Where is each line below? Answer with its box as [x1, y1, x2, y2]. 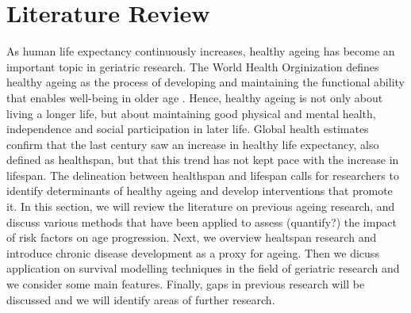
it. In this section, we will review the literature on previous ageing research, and [6, 198, 395, 215]
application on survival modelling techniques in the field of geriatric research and [6, 260, 400, 277]
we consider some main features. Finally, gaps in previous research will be [6, 276, 365, 292]
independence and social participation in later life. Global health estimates [6, 120, 369, 137]
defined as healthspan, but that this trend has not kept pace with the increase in [6, 151, 399, 168]
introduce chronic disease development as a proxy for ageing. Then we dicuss [6, 244, 379, 261]
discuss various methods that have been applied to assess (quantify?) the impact [6, 213, 397, 230]
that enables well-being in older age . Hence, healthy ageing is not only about [6, 89, 383, 105]
